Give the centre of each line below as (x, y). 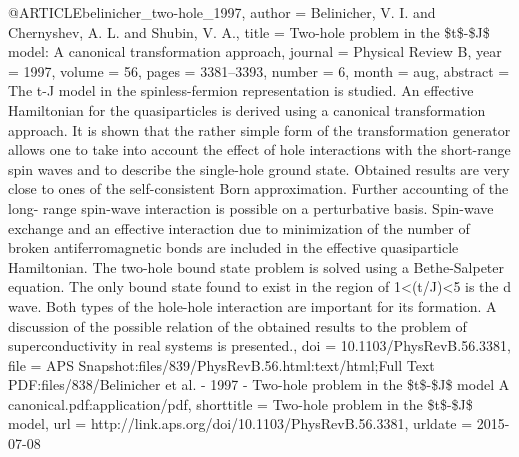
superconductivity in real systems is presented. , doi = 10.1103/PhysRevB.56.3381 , (259, 345)
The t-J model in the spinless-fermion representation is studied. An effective (241, 90)
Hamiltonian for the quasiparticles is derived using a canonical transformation (247, 109)
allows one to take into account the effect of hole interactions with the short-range (259, 149)
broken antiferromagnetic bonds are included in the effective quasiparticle (233, 247)
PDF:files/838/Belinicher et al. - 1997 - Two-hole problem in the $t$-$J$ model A (259, 384)
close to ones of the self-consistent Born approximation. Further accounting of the (258, 188)
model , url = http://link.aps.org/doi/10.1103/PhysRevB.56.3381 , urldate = (240, 423)
